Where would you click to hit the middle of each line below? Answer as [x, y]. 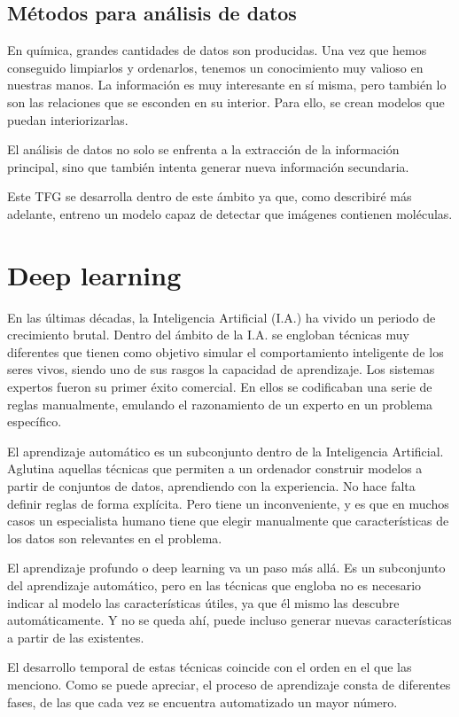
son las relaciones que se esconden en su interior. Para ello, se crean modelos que [226, 101]
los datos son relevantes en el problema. [115, 538]
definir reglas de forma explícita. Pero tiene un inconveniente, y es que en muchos [228, 503]
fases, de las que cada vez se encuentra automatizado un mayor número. [202, 701]
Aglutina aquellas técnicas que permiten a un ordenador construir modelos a [215, 468]
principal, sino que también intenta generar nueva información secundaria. [208, 166]
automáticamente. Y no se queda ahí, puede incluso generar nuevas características [229, 620]
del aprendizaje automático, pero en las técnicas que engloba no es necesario [214, 585]
